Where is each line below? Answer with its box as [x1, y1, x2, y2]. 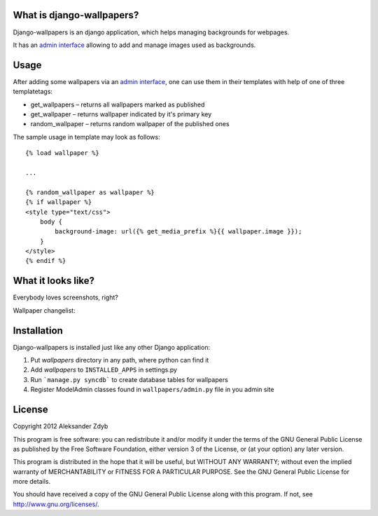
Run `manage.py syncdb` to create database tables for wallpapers [30, 375, 229, 383]
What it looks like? [13, 275, 94, 287]
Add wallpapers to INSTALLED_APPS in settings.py [30, 365, 178, 374]
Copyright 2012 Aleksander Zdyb [13, 422, 108, 430]
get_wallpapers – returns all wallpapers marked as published [30, 100, 205, 109]
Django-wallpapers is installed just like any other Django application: [13, 343, 210, 351]
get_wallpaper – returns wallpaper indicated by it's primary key [30, 109, 212, 118]
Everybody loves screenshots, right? [13, 293, 118, 301]
